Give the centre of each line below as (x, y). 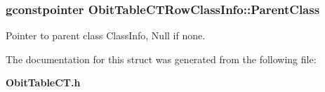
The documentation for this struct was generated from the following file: (161, 59)
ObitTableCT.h (43, 83)
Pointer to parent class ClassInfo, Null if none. (106, 35)
